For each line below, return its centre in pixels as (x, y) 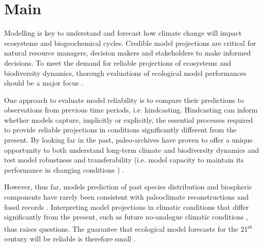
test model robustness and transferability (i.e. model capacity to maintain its (124, 160)
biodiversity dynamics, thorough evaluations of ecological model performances (125, 73)
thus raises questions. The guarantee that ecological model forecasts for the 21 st (128, 228)
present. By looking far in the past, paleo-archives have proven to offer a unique (128, 140)
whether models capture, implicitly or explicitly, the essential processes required (129, 119)
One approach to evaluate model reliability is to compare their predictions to (124, 100)
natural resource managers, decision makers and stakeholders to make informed (127, 53)
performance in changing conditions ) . (64, 169)
